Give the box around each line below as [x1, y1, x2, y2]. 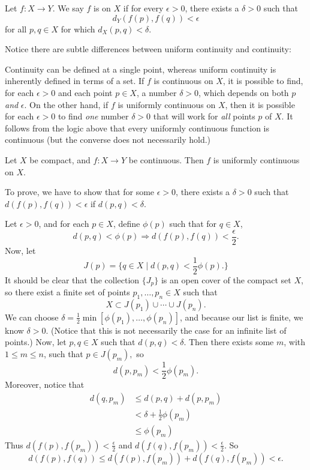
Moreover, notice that [5, 378, 85, 391]
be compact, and [29, 153, 91, 166]
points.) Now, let [5, 336, 67, 348]
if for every [123, 2, 164, 14]
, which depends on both [198, 86, 289, 98]
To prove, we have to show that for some [5, 185, 155, 198]
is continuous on [154, 74, 213, 87]
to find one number [58, 110, 129, 122]
